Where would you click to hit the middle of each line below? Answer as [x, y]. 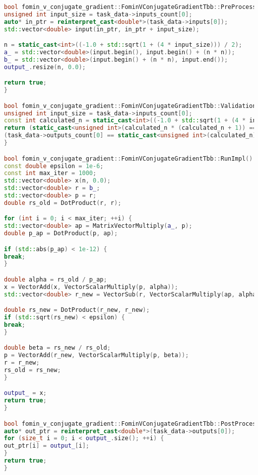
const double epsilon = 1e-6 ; [54, 166]
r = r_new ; [22, 363]
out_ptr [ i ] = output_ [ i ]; [47, 446]
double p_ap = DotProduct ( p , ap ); [61, 234]
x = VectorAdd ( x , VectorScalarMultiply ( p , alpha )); [91, 287]
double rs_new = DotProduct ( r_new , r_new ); [77, 310]
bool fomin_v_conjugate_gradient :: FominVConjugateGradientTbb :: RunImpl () [129, 158]
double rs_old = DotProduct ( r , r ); [63, 203]
